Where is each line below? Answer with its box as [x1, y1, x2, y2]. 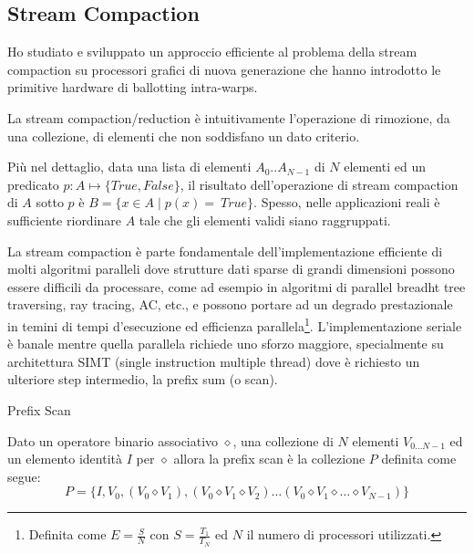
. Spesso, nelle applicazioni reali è [253, 193, 440, 212]
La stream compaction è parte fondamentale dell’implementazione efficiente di [7, 241, 443, 260]
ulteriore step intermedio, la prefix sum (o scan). [7, 370, 278, 389]
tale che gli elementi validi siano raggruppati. [139, 210, 391, 229]
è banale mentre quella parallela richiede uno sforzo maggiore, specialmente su [7, 334, 444, 353]
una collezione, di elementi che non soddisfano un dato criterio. [7, 126, 360, 145]
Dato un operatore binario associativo [7, 431, 219, 450]
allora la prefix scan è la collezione [173, 449, 366, 468]
